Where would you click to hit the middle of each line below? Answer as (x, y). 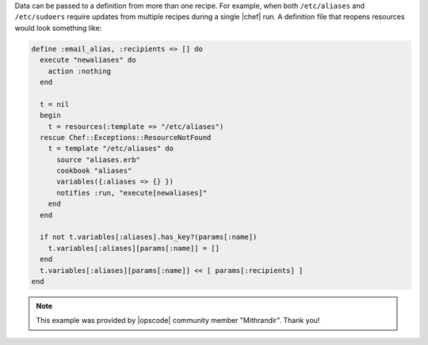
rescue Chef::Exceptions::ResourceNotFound (126, 137)
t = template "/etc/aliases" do (111, 149)
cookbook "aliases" (94, 171)
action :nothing (79, 71)
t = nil (55, 104)
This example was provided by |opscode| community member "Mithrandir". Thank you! (178, 320)
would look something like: (58, 28)
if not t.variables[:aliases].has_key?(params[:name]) (149, 237)
